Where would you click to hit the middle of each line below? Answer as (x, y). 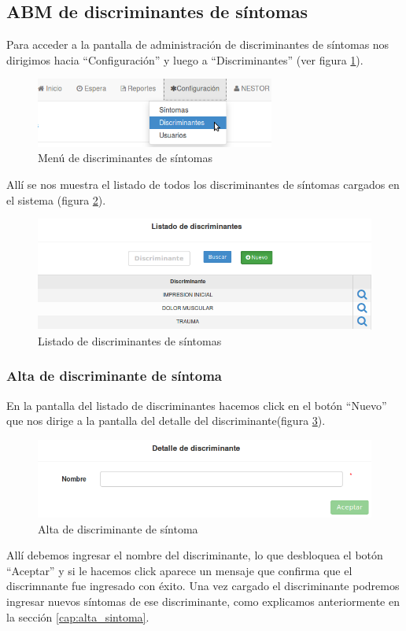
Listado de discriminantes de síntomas (130, 340)
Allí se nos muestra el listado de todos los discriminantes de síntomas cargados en (203, 184)
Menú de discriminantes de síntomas (125, 158)
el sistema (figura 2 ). (56, 199)
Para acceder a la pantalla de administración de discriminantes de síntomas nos (198, 44)
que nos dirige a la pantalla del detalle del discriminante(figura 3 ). (166, 421)
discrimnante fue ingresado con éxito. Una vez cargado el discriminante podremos (203, 586)
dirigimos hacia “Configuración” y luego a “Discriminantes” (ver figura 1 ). (185, 59)
